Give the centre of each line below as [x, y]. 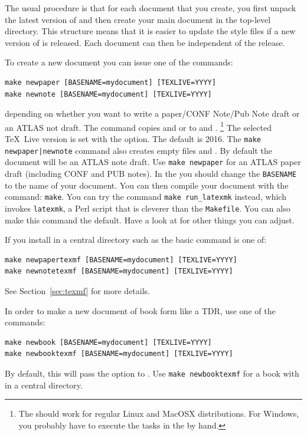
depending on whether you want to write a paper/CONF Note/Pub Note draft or [152, 113]
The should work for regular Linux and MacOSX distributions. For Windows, [159, 413]
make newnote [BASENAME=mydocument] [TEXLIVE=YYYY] [108, 94]
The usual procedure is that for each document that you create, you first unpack [151, 8]
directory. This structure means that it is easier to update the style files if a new [150, 31]
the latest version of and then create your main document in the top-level [138, 19]
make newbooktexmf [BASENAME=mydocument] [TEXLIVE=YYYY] [119, 354]
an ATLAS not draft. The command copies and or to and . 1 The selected [138, 126]
